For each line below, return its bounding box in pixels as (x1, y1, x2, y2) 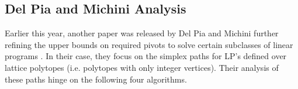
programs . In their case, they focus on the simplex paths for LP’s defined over (5, 50, 287, 62)
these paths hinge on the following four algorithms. (5, 73, 187, 85)
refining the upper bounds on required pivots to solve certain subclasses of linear (5, 38, 293, 50)
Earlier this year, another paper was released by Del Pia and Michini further (5, 27, 279, 39)
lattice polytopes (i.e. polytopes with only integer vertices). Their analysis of (5, 61, 279, 73)
